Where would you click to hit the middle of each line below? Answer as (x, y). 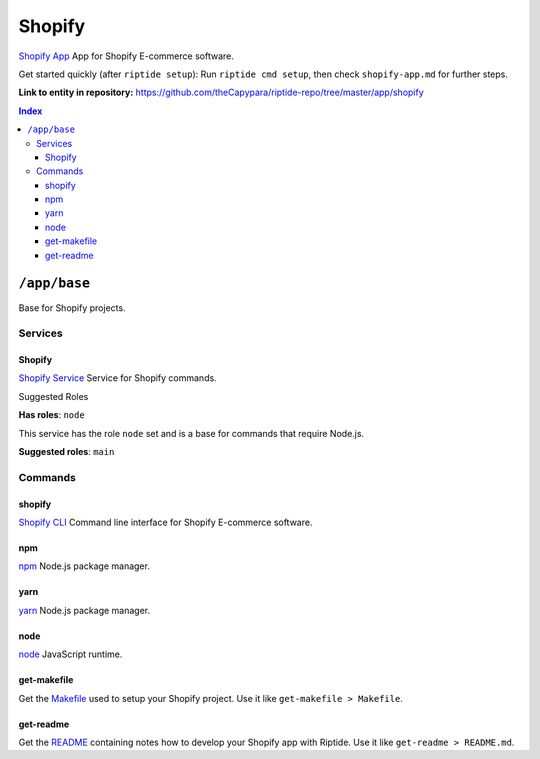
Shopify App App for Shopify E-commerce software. (126, 56)
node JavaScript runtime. (70, 654)
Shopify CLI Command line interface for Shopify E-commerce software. (165, 522)
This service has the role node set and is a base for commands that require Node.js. (191, 433)
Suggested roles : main (66, 452)
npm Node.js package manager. (84, 566)
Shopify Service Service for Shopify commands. (117, 378)
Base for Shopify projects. (72, 307)
